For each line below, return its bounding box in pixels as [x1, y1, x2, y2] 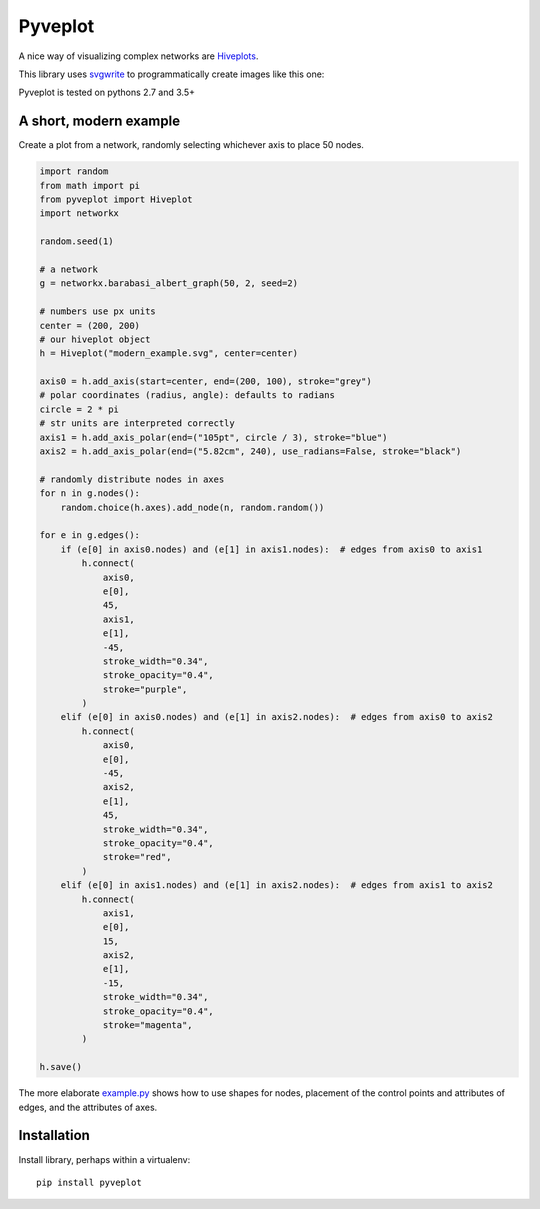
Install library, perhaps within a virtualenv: [18, 1153, 191, 1165]
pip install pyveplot [36, 1176, 142, 1188]
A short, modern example [18, 113, 180, 130]
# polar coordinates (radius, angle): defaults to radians [39, 390, 335, 401]
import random [39, 166, 109, 177]
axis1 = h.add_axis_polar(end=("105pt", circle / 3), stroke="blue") [39, 431, 388, 443]
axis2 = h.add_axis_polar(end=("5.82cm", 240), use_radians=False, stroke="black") [39, 446, 462, 457]
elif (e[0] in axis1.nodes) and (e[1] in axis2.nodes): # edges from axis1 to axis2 [60, 880, 494, 891]
